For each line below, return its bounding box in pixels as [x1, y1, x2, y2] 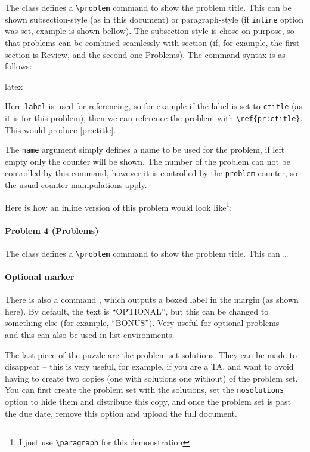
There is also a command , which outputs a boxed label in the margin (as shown [5, 293, 299, 306]
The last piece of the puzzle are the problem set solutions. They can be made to [5, 348, 297, 361]
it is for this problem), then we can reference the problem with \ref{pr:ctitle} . [5, 111, 303, 124]
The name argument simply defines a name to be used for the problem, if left [5, 143, 285, 156]
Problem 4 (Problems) [5, 224, 99, 236]
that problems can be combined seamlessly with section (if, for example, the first [5, 36, 300, 48]
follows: [5, 60, 32, 72]
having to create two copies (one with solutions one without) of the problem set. [5, 371, 298, 384]
